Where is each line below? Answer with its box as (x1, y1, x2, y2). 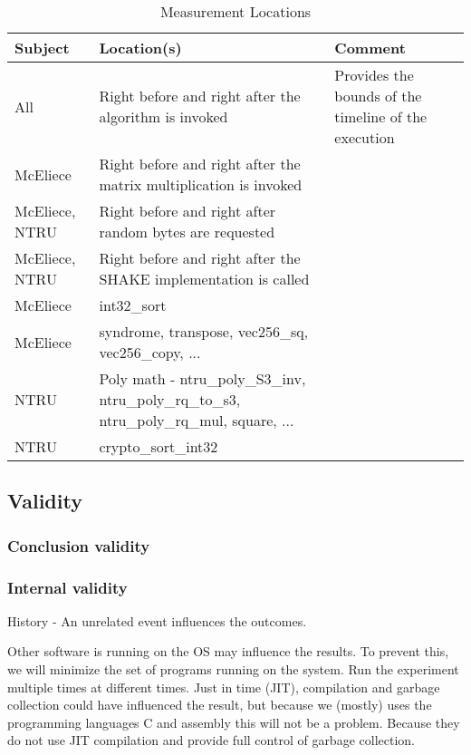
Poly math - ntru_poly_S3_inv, (99, 368, 306, 389)
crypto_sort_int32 (99, 436, 218, 457)
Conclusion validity (7, 534, 150, 557)
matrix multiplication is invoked (99, 174, 303, 195)
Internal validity (7, 576, 128, 598)
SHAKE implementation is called (99, 268, 310, 289)
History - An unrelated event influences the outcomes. (7, 611, 307, 630)
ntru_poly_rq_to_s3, (99, 389, 241, 410)
